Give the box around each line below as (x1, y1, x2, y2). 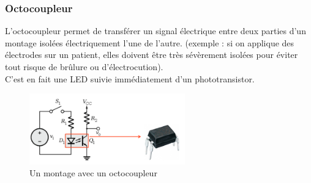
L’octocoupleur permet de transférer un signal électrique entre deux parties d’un (5, 24, 306, 37)
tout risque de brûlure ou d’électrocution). (5, 60, 163, 73)
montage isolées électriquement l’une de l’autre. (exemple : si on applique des (5, 36, 294, 49)
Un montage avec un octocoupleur (29, 167, 157, 179)
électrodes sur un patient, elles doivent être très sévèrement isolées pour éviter (5, 48, 298, 61)
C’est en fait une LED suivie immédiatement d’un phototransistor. (5, 72, 255, 85)
